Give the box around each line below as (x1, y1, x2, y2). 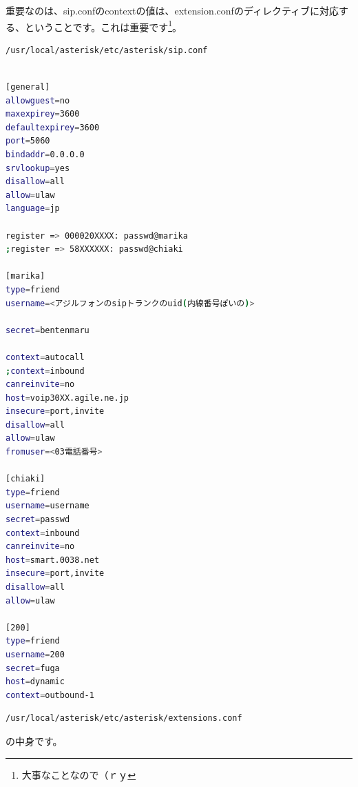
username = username (6, 501, 89, 511)
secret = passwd (6, 515, 70, 525)
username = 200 (6, 649, 65, 659)
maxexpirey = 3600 (6, 109, 80, 119)
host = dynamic (6, 677, 65, 687)
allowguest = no (6, 95, 70, 106)
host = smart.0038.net (6, 555, 100, 565)
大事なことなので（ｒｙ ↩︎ (21, 767, 136, 781)
